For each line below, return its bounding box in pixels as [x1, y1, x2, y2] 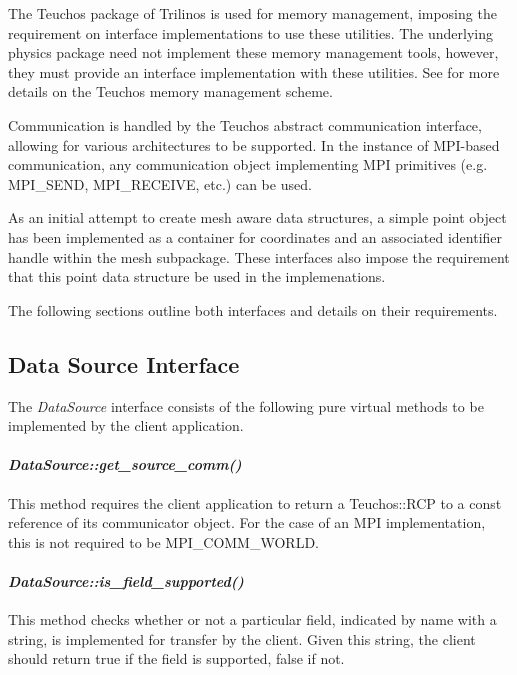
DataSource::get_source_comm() [8, 454, 242, 475]
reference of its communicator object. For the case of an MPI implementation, [8, 512, 486, 533]
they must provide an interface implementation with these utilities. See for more [8, 61, 500, 82]
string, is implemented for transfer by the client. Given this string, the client [8, 628, 476, 649]
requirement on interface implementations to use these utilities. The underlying [8, 22, 494, 43]
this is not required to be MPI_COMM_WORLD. [8, 531, 319, 552]
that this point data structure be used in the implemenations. [8, 266, 386, 287]
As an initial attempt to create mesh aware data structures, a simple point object [8, 207, 507, 228]
